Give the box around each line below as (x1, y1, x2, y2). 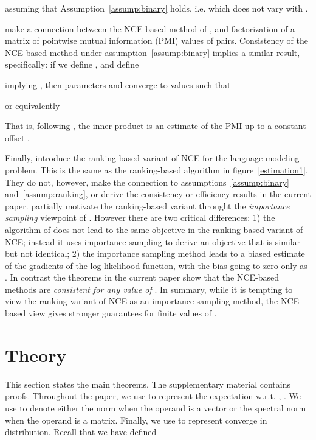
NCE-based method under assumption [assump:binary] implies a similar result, (5, 46, 300, 58)
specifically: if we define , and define (5, 58, 139, 71)
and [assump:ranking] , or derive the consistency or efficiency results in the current (5, 187, 311, 200)
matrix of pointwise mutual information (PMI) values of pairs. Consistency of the (5, 34, 308, 47)
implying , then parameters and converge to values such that (5, 78, 231, 91)
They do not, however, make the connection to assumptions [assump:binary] (5, 175, 289, 188)
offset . (5, 131, 30, 144)
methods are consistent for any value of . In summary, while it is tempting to (5, 282, 293, 295)
